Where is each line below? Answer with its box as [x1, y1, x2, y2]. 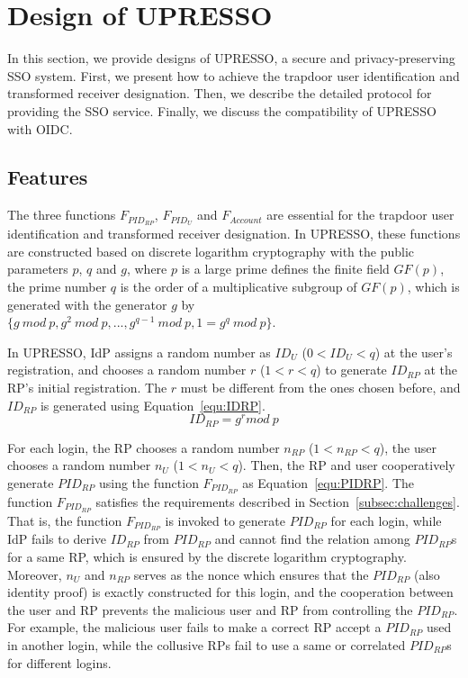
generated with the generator [7, 294, 167, 313]
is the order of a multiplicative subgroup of [120, 276, 357, 295]
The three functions [7, 205, 116, 224]
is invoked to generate [165, 511, 285, 529]
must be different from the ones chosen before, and [180, 377, 461, 396]
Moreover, [7, 565, 62, 583]
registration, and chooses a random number [7, 360, 247, 379]
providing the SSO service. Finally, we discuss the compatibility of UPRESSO [7, 101, 436, 120]
